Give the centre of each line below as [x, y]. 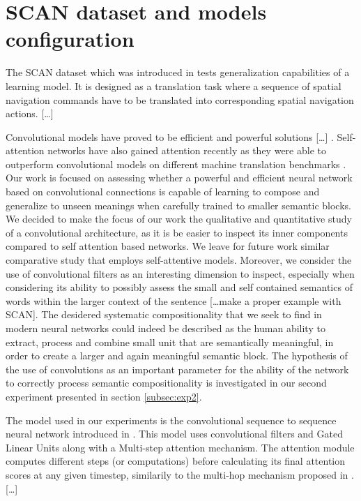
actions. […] [30, 113]
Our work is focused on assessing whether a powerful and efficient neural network [179, 178]
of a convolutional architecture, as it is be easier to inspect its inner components [177, 232]
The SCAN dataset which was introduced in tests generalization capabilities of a [178, 72]
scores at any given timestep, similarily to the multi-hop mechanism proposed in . [180, 474]
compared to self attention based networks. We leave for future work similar [168, 246]
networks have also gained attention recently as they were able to [187, 150]
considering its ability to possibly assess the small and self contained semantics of [179, 287]
